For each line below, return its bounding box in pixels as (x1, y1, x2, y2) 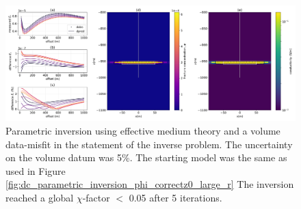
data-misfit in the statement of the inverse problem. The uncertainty (5, 137, 293, 151)
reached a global (5, 190, 74, 204)
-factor (82, 190, 110, 204)
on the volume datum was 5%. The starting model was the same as (5, 150, 287, 165)
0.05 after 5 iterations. (129, 190, 222, 204)
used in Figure (5, 163, 66, 178)
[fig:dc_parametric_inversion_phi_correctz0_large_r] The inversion (5, 177, 294, 191)
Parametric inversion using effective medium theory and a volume (5, 123, 280, 137)
